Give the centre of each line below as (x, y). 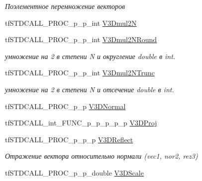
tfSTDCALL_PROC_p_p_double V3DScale (74, 172)
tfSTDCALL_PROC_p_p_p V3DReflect (69, 139)
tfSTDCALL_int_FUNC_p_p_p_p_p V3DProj (81, 123)
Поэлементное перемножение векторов (65, 6)
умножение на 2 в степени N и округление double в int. (90, 56)
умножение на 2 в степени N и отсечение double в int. (90, 89)
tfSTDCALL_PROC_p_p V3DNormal (65, 106)
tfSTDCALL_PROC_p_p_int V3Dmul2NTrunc (80, 73)
